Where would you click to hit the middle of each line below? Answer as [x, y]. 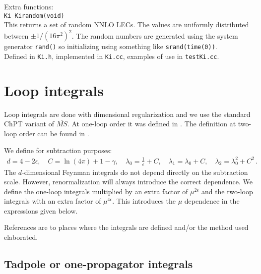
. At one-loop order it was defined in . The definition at [152, 124]
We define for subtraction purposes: [58, 150]
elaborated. [21, 237]
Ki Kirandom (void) [34, 16]
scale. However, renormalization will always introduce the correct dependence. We [128, 182]
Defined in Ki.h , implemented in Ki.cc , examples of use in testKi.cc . [112, 56]
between [16, 35]
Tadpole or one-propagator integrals [98, 264]
